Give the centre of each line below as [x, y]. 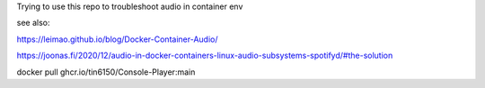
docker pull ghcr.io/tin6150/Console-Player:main [106, 72]
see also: [33, 23]
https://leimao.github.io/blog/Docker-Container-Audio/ [117, 39]
